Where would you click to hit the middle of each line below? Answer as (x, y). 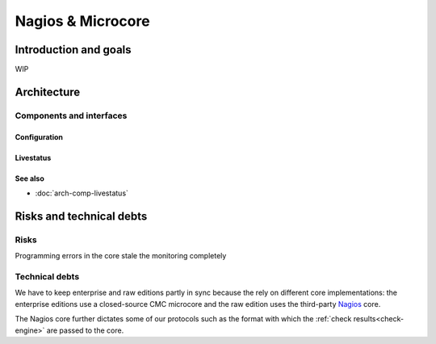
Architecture (48, 92)
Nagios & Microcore (82, 21)
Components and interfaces (71, 115)
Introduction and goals (73, 50)
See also (29, 178)
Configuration (39, 136)
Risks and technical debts (81, 216)
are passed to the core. (85, 330)
